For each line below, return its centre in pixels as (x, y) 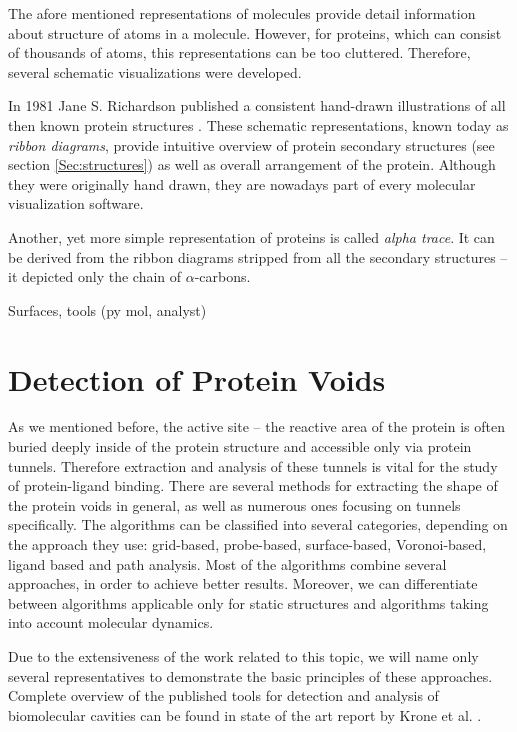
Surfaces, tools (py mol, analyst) (107, 309)
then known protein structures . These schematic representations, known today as (258, 124)
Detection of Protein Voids (197, 378)
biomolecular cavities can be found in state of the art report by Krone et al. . (245, 714)
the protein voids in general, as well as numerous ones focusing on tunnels (234, 504)
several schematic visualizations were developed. (155, 71)
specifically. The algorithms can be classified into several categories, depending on (258, 524)
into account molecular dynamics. (111, 622)
